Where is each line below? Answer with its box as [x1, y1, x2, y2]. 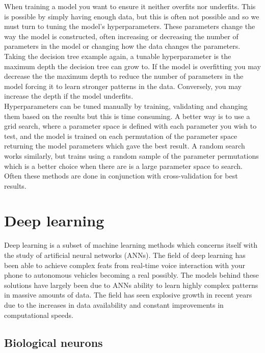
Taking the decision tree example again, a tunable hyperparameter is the [4, 50, 231, 61]
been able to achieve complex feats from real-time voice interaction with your [4, 259, 246, 270]
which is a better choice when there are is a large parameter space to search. [4, 160, 243, 171]
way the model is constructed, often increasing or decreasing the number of [4, 31, 238, 41]
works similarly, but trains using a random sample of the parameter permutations [4, 150, 259, 161]
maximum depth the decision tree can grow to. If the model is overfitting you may [4, 61, 261, 71]
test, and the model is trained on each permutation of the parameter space [4, 130, 237, 141]
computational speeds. [4, 309, 73, 320]
